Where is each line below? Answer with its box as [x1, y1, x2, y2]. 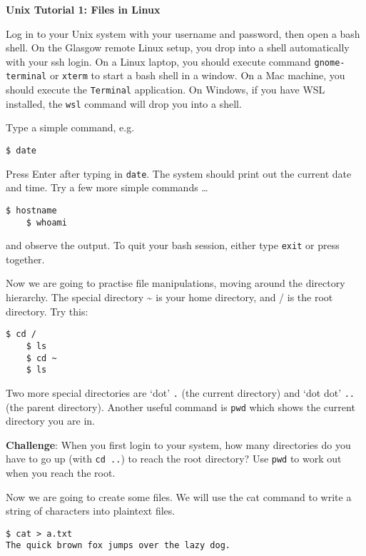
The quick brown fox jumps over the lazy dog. [6, 540, 230, 551]
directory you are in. [6, 413, 95, 428]
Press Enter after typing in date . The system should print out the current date [6, 166, 352, 181]
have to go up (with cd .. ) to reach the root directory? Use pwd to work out [6, 451, 342, 466]
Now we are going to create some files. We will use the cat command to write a [6, 489, 352, 504]
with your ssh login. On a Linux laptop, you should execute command [6, 54, 311, 69]
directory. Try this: [6, 303, 88, 318]
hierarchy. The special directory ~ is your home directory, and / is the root [6, 290, 333, 305]
